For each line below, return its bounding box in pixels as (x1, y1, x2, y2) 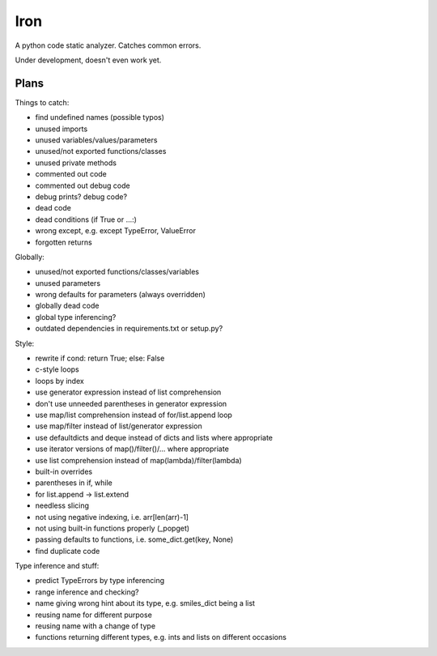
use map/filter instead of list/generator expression (35, 421, 202, 431)
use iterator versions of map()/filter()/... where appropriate (35, 444, 230, 454)
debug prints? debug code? (35, 191, 128, 202)
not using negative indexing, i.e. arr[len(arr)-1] (35, 512, 189, 522)
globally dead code (35, 300, 100, 311)
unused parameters (35, 278, 101, 288)
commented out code (35, 169, 107, 179)
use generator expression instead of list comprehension (35, 387, 222, 397)
